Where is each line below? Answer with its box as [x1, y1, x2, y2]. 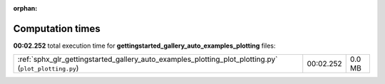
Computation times [13, 22, 101, 35]
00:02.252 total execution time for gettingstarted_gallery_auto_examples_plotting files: [13, 41, 276, 50]
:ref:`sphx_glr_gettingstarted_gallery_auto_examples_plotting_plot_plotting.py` [17, 54, 278, 64]
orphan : [13, 4, 38, 12]
